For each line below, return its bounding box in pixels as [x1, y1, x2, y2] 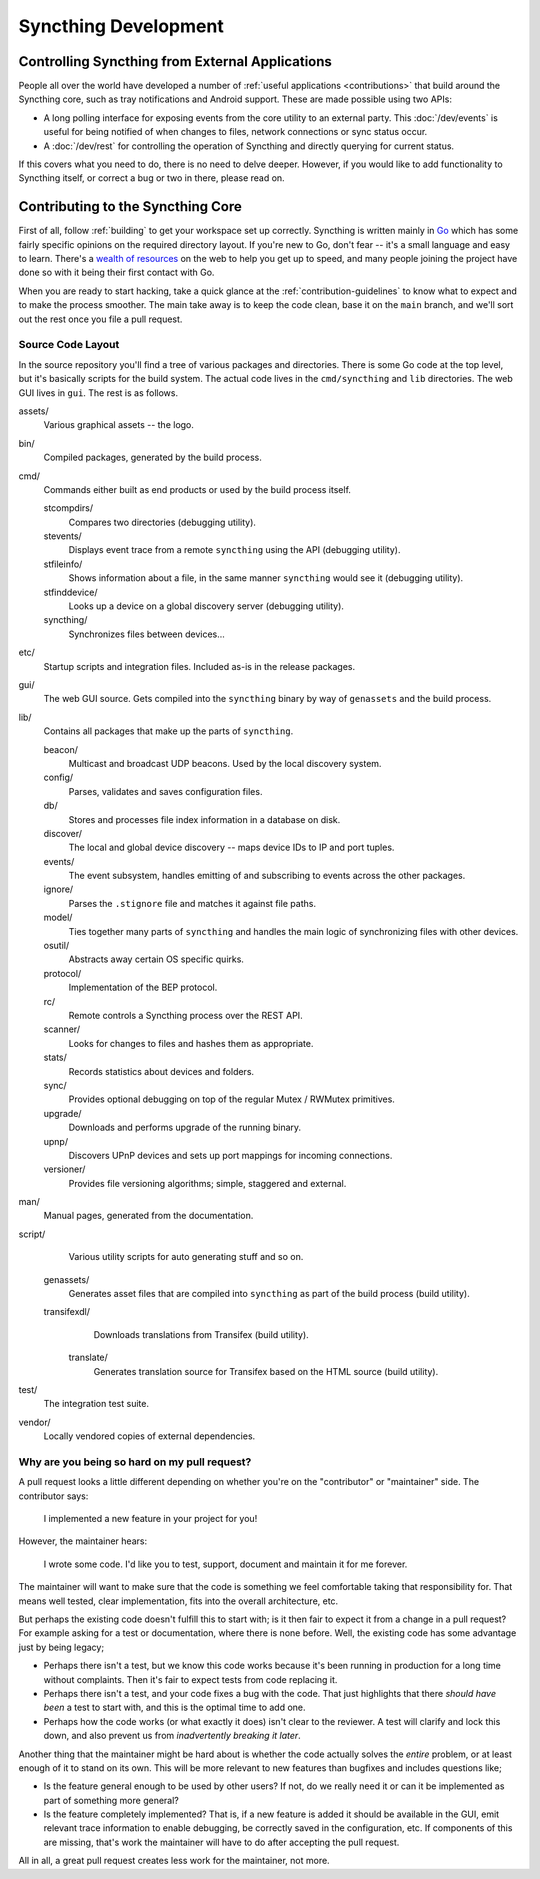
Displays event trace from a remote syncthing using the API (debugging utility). [68, 544, 401, 556]
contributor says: [18, 1490, 89, 1502]
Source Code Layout [18, 338, 120, 352]
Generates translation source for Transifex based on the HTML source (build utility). [93, 1365, 439, 1377]
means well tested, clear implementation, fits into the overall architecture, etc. [18, 1595, 339, 1607]
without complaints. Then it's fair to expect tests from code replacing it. [43, 1673, 338, 1685]
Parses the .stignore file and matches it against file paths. [68, 897, 317, 909]
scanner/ [43, 1023, 80, 1035]
